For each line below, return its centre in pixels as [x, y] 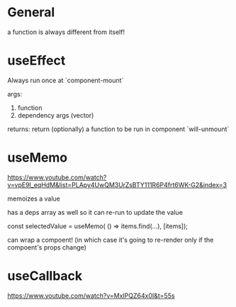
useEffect [36, 61]
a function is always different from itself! [66, 32]
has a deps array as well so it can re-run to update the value [95, 212]
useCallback [45, 276]
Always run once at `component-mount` [66, 80]
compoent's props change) [47, 247]
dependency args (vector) [56, 115]
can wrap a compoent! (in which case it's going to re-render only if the [111, 240]
